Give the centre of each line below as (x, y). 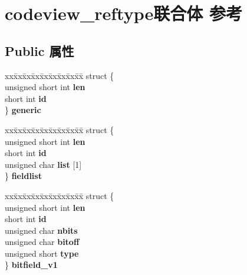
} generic (23, 110)
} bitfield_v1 (31, 265)
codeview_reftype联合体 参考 (123, 13)
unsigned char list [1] (43, 164)
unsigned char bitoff (42, 242)
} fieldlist (23, 176)
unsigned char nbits (41, 230)
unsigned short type (42, 253)
